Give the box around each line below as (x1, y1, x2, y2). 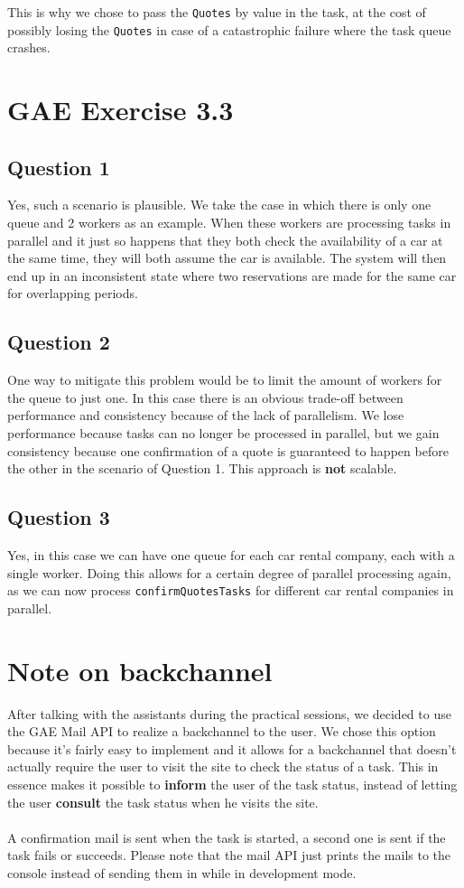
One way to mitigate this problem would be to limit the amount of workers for (7, 370, 442, 389)
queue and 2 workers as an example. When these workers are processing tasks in (7, 213, 451, 232)
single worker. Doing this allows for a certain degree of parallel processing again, (7, 563, 451, 582)
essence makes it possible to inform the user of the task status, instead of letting (7, 774, 458, 793)
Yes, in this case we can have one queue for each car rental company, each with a (7, 546, 455, 565)
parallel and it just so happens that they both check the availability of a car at (7, 230, 443, 249)
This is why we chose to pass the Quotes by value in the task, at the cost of (7, 3, 426, 21)
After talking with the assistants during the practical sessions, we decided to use (7, 704, 451, 723)
